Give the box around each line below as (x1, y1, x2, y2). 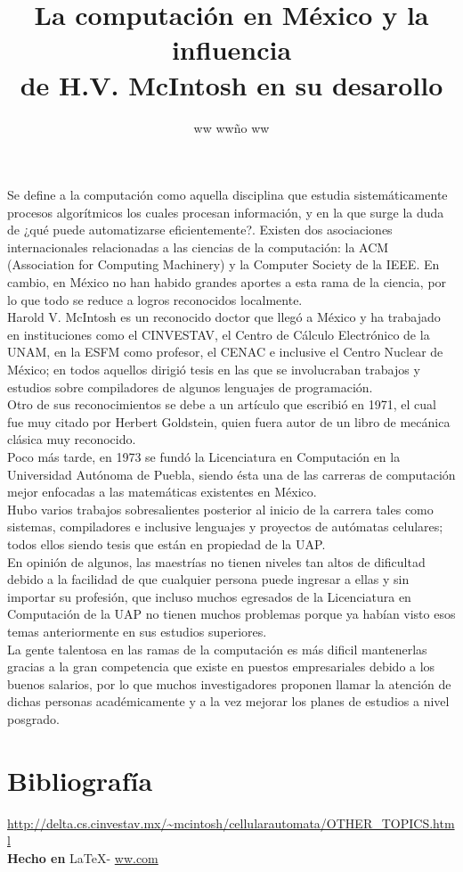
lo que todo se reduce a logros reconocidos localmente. (7, 290, 303, 308)
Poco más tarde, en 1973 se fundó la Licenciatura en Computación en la (7, 448, 401, 465)
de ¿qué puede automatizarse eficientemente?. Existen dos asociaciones (7, 220, 393, 239)
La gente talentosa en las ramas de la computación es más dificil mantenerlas (7, 639, 427, 658)
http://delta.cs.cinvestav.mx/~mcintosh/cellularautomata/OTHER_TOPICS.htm (7, 813, 455, 832)
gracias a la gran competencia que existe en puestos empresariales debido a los (7, 657, 435, 676)
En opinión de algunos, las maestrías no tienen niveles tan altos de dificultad (7, 552, 426, 571)
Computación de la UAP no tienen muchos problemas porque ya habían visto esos (7, 605, 456, 623)
